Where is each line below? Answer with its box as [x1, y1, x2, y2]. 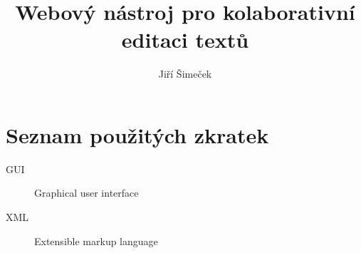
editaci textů [121, 25, 249, 54]
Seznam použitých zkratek [6, 120, 269, 149]
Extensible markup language [34, 233, 158, 248]
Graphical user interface [34, 185, 139, 200]
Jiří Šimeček [158, 66, 212, 81]
